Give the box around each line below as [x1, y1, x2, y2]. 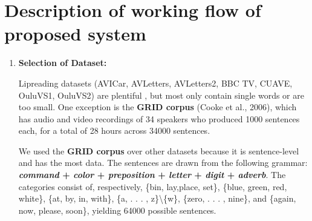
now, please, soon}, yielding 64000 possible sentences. [18, 203, 216, 216]
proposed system [4, 21, 146, 46]
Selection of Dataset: [18, 56, 107, 69]
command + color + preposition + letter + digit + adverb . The [18, 168, 286, 181]
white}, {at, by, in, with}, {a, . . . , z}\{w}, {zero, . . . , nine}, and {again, [18, 192, 296, 205]
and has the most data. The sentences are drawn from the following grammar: [18, 156, 308, 169]
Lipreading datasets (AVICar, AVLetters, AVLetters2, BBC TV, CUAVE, [18, 76, 293, 89]
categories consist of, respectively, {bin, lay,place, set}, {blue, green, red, [18, 180, 287, 193]
